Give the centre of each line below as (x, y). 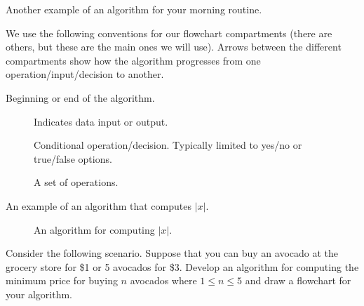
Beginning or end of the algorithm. (80, 97)
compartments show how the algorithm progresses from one (133, 60)
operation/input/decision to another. (85, 74)
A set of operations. (76, 182)
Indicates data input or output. (101, 121)
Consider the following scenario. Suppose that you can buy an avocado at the (172, 253)
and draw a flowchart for (298, 280)
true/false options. (73, 158)
